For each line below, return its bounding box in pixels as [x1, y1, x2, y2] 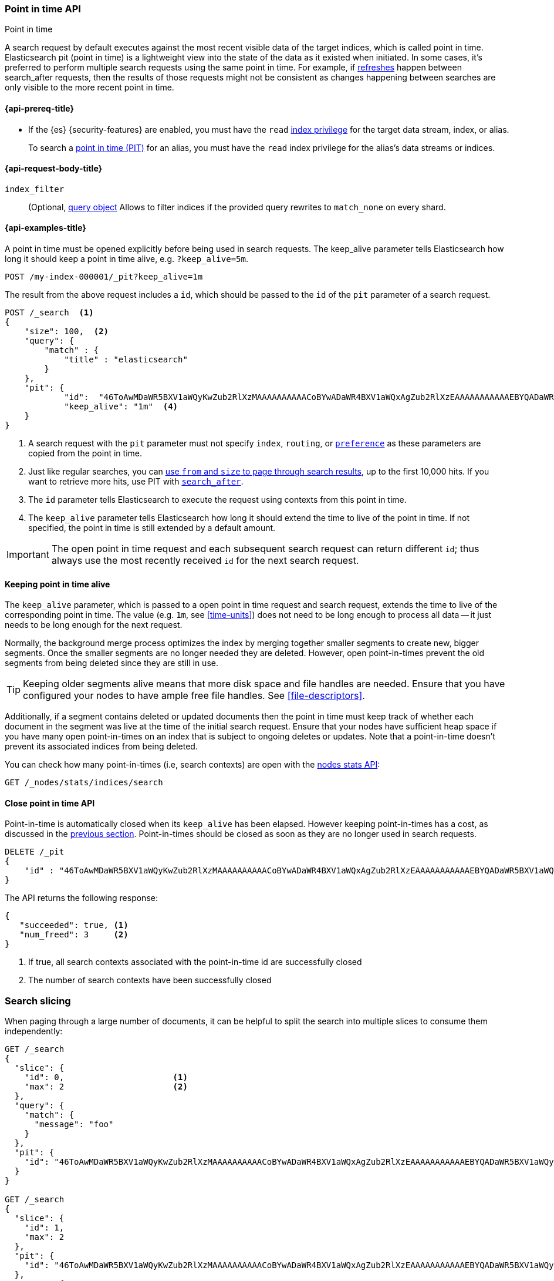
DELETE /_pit [5, 847, 65, 857]
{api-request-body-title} [5, 163, 103, 174]
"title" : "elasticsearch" [64, 355, 188, 365]
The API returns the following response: [5, 893, 158, 903]
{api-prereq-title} [5, 103, 75, 113]
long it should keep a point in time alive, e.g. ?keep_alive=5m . [5, 254, 248, 264]
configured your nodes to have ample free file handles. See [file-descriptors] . [23, 690, 365, 702]
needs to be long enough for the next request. [5, 620, 183, 630]
